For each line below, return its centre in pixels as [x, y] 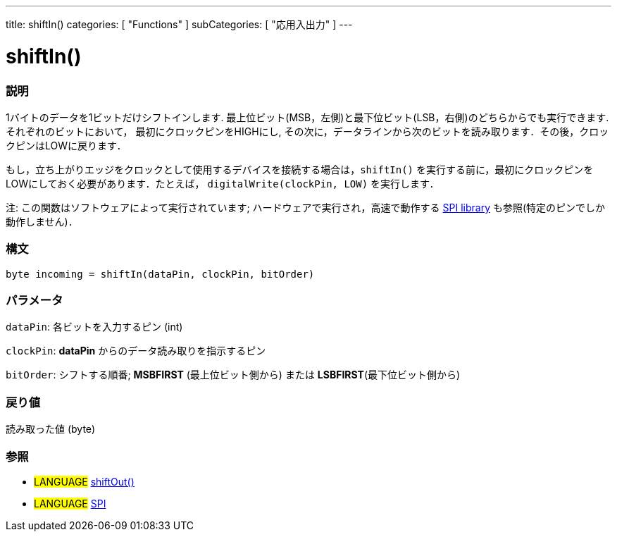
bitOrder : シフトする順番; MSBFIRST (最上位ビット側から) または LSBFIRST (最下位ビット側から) [233, 375]
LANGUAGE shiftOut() [84, 481]
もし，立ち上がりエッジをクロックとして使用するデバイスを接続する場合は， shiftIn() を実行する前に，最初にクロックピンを [300, 169]
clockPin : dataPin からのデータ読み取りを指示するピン [136, 351]
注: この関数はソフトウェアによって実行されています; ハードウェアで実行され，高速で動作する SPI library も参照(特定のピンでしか [306, 207]
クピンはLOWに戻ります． [66, 145]
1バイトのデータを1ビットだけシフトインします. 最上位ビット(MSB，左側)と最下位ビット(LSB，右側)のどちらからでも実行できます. [307, 117]
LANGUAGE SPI [70, 503]
